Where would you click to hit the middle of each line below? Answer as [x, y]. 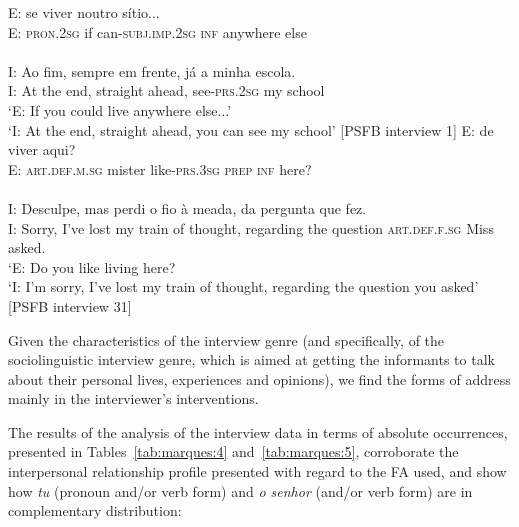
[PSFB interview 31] [70, 305]
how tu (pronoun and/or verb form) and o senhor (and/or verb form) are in [240, 490]
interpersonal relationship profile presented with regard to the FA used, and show [257, 471]
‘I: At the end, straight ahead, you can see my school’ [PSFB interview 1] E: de [251, 129]
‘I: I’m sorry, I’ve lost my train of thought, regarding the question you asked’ [243, 286]
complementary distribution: [95, 510]
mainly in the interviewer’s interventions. [133, 398]
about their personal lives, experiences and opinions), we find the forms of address [259, 378]
